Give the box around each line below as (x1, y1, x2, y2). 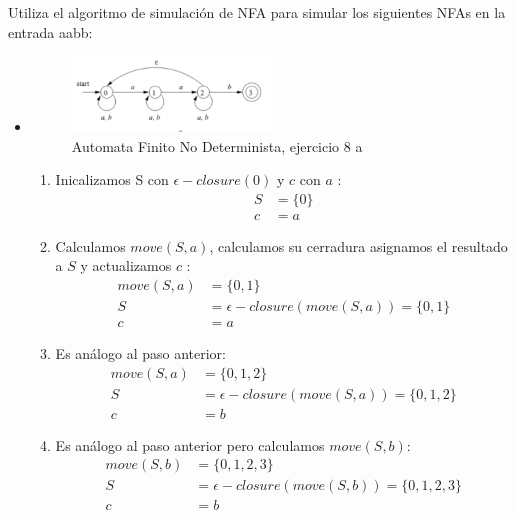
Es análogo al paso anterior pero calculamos (55, 434, 325, 455)
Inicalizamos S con (55, 169, 169, 190)
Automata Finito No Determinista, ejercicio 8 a (71, 135, 363, 156)
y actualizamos (80, 255, 172, 276)
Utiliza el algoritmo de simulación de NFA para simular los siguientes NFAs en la (8, 2, 506, 22)
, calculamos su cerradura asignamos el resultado (209, 235, 508, 256)
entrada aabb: (8, 21, 93, 42)
